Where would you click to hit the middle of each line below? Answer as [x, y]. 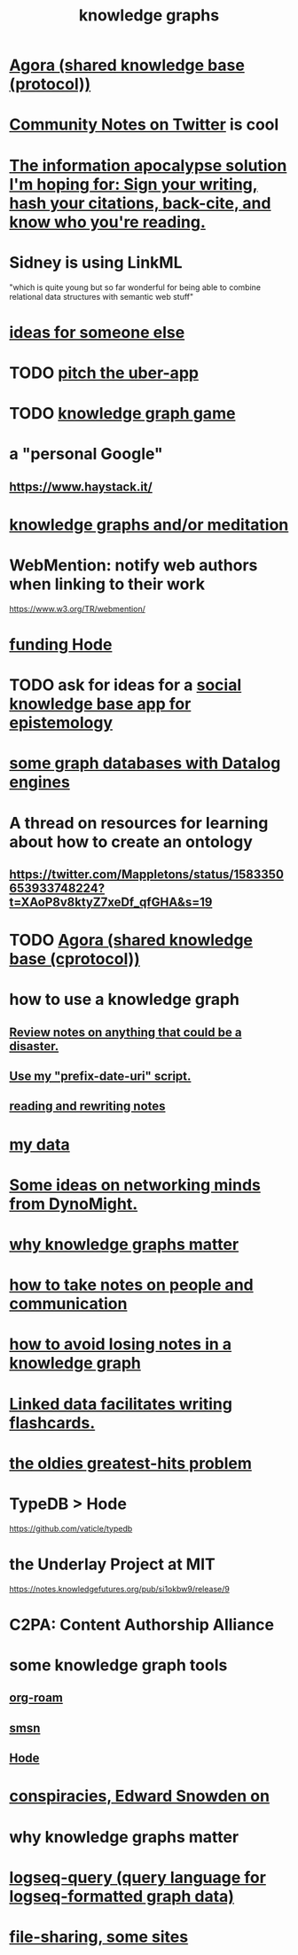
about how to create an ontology [131, 841]
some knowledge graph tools [118, 1665]
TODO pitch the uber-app [104, 373]
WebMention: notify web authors [133, 565]
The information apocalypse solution [148, 165]
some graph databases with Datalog [145, 763]
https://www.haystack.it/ [81, 487]
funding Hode [61, 644]
